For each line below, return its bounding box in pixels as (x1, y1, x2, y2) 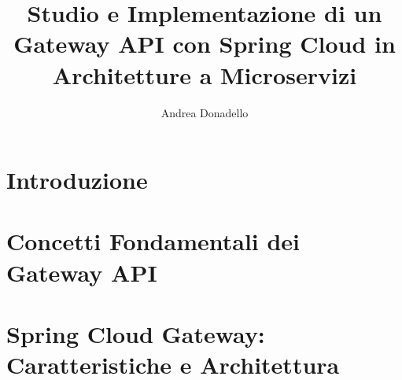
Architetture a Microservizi (52, 58, 357, 90)
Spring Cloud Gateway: (6, 318, 265, 350)
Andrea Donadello (160, 104, 249, 120)
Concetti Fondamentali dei (6, 225, 301, 257)
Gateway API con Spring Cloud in (13, 28, 396, 60)
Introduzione (6, 164, 148, 196)
